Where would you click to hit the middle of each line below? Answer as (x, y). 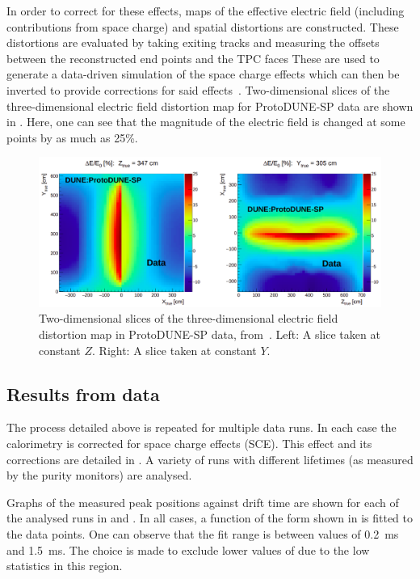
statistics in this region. (65, 566)
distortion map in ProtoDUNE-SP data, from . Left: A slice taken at (210, 334)
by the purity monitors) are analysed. (99, 475)
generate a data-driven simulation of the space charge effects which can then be (203, 74)
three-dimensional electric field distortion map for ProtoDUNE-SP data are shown (210, 106)
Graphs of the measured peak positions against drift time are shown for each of (203, 502)
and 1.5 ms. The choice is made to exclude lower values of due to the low (188, 549)
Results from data (83, 393)
